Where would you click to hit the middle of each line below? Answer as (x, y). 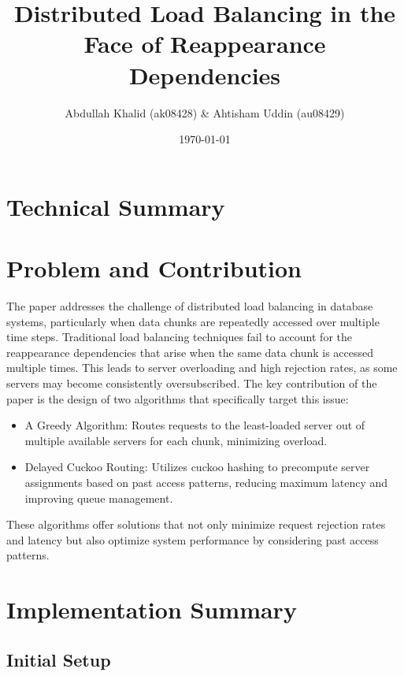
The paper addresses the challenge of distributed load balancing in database (190, 306)
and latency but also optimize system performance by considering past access (193, 539)
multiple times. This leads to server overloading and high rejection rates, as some (202, 368)
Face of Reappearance (205, 44)
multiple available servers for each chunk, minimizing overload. (176, 440)
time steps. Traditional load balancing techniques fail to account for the (179, 337)
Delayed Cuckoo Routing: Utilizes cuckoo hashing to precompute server (197, 467)
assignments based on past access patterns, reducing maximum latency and (206, 482)
